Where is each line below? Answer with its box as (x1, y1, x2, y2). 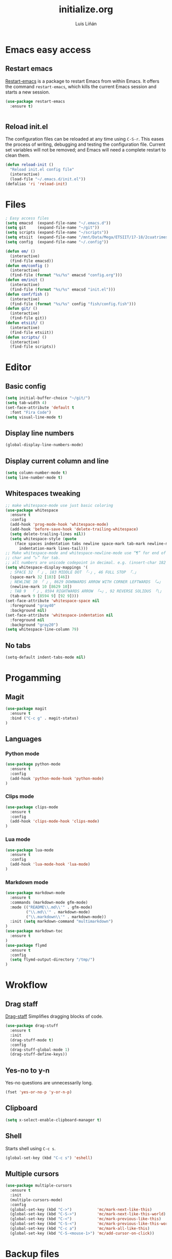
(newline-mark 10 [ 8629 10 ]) (10, 584, 72, 589)
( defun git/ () (5, 306, 38, 311)
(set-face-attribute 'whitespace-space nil (5, 598, 100, 604)
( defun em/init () (5, 277, 45, 283)
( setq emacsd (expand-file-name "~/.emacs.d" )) (5, 220, 111, 225)
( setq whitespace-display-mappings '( (5, 565, 88, 570)
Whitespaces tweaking (5, 489, 81, 498)
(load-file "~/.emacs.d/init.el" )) (10, 176, 86, 182)
